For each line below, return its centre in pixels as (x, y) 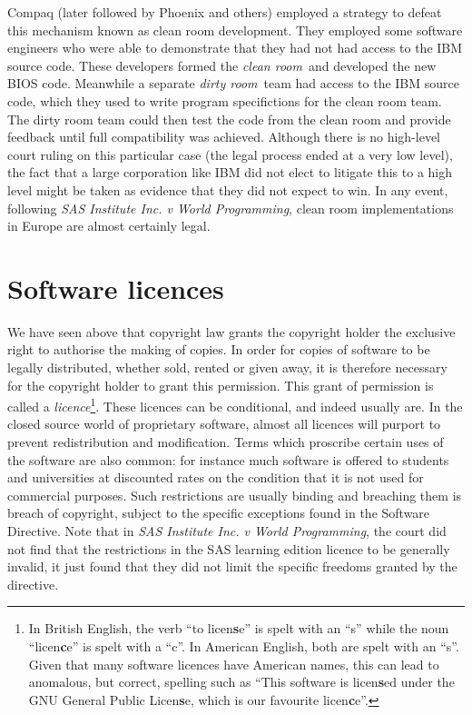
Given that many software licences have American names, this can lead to (234, 664)
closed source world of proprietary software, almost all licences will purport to (224, 424)
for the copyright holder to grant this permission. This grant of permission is (221, 385)
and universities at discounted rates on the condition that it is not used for (216, 477)
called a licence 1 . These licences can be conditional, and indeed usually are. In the (235, 405)
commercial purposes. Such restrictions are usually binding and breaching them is (235, 495)
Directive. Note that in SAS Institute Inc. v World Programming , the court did (227, 531)
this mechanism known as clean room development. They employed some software (235, 30)
